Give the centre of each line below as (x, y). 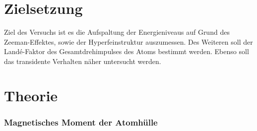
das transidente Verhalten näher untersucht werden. (83, 61)
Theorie (31, 95)
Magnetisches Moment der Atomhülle (81, 122)
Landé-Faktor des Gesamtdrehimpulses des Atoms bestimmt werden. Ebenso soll (127, 51)
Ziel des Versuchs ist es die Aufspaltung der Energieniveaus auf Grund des (117, 32)
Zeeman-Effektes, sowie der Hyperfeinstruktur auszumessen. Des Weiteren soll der (128, 41)
